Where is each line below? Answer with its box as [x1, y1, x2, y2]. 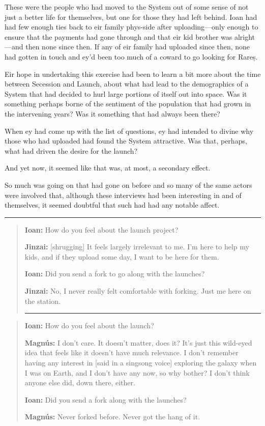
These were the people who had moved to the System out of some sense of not [5, 2, 249, 12]
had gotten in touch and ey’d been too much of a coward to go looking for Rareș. [5, 51, 258, 62]
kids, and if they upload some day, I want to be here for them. [24, 251, 219, 262]
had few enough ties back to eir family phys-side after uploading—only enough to [5, 21, 258, 32]
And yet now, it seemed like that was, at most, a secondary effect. [5, 162, 211, 173]
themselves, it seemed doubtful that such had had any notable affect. [5, 200, 220, 210]
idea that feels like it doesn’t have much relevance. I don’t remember [24, 347, 239, 358]
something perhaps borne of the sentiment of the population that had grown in [5, 98, 251, 109]
